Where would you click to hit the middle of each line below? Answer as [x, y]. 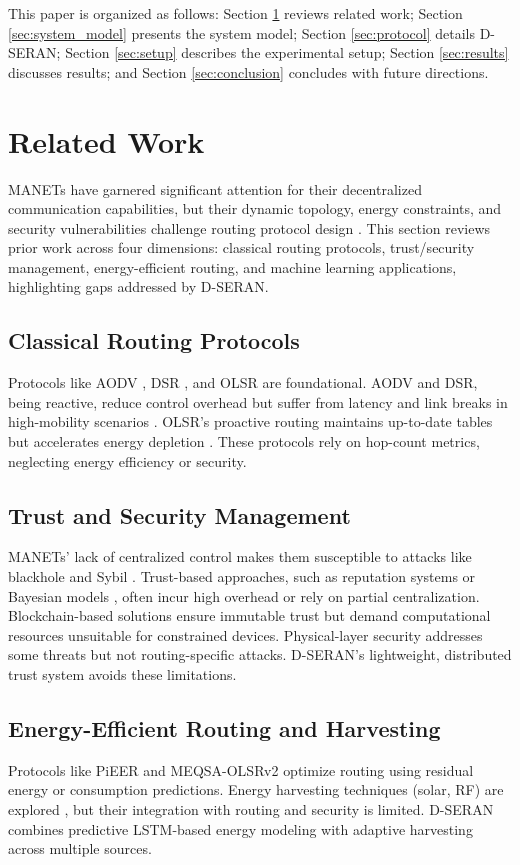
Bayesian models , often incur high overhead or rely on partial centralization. [244, 595]
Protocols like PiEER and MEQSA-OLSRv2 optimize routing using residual [241, 769]
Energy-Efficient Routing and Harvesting [224, 727]
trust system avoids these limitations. [122, 674]
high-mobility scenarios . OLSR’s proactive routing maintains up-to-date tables [250, 421]
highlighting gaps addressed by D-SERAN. [138, 286]
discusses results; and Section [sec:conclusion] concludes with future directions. [248, 71]
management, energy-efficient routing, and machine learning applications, [232, 266]
